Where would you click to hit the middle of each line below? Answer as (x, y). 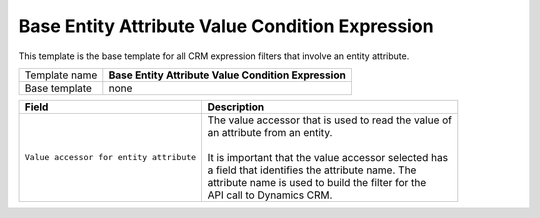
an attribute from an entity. (270, 132)
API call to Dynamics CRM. (270, 195)
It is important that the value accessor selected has (328, 157)
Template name (61, 75)
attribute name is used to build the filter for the (317, 182)
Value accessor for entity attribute (110, 157)
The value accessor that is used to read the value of (329, 120)
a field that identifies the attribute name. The (312, 170)
